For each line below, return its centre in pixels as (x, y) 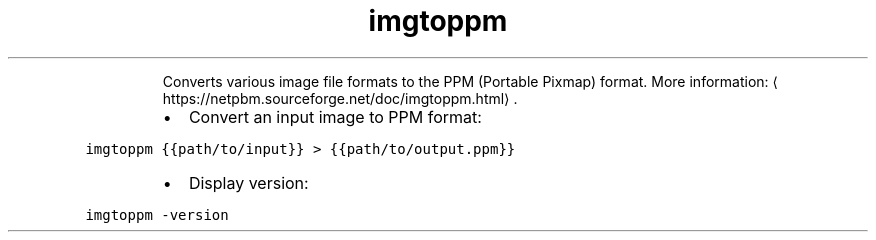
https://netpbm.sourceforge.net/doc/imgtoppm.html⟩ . (340, 98)
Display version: (248, 182)
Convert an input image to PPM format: (335, 116)
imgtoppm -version (157, 214)
